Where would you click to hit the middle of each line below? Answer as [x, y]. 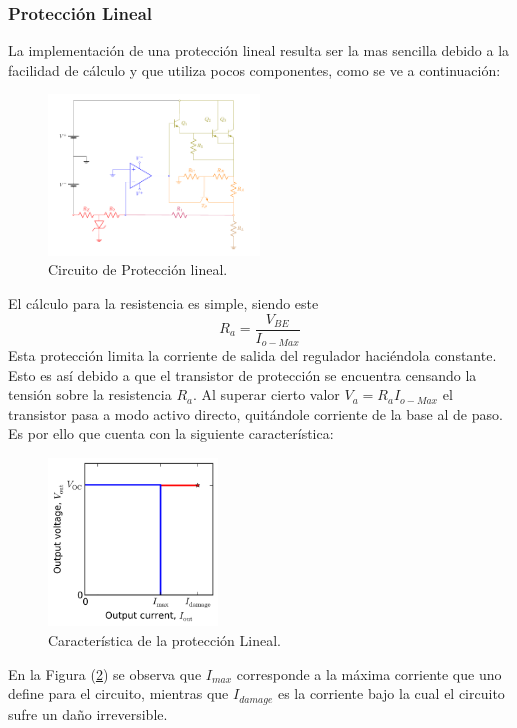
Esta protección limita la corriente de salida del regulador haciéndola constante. [252, 355]
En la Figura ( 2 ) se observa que [105, 673]
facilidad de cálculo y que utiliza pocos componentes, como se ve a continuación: [254, 69]
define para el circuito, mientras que [118, 693]
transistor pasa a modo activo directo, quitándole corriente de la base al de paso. [255, 413]
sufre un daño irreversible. [88, 713]
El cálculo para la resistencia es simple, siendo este [163, 302]
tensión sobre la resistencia [90, 394]
